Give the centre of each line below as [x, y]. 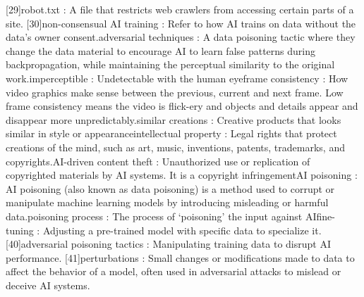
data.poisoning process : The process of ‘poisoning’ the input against [154, 216]
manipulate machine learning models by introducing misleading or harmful [167, 202]
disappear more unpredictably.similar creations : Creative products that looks [174, 119]
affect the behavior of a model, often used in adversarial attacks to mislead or [174, 271]
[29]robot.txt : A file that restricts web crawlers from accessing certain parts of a [180, 9]
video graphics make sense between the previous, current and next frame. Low [175, 92]
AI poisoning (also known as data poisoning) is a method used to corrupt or [170, 188]
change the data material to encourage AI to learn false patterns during [161, 50]
